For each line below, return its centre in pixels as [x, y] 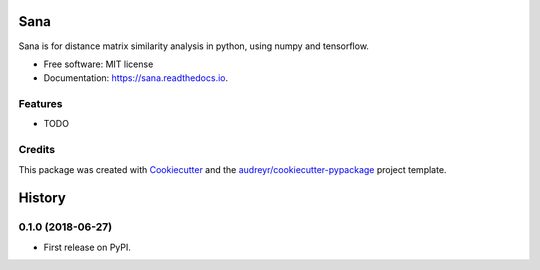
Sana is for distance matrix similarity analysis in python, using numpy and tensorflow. [194, 46]
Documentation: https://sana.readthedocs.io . [136, 78]
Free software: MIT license [98, 64]
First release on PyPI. [87, 247]
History [42, 198]
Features [40, 104]
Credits [36, 150]
